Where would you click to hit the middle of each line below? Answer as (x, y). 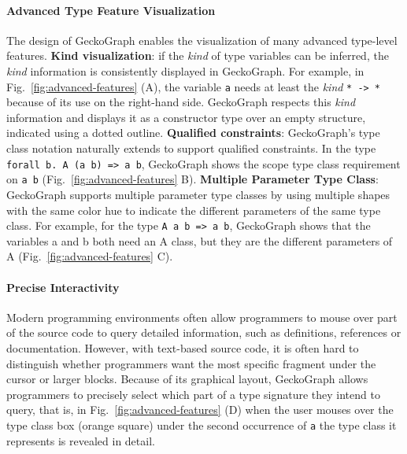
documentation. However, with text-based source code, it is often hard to (183, 347)
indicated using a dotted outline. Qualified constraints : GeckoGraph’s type (193, 133)
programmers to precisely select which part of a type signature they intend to (193, 394)
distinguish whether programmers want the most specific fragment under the (191, 363)
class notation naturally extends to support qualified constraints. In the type (191, 148)
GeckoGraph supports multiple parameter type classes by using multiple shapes (198, 194)
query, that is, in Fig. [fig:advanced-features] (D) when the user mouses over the (200, 410)
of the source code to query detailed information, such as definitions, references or (204, 332)
